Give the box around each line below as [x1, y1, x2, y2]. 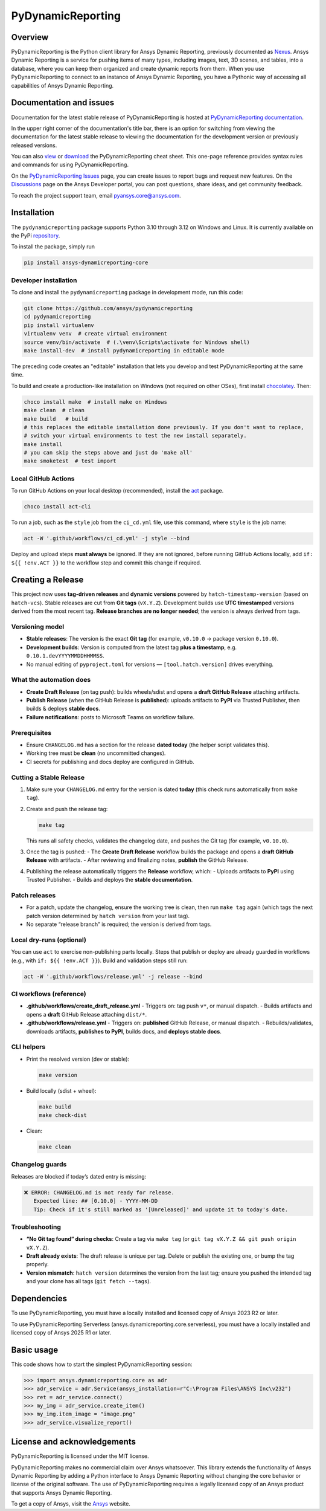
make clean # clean [24, 407, 85, 414]
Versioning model [11, 623, 65, 631]
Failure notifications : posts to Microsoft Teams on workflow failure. [26, 713, 195, 720]
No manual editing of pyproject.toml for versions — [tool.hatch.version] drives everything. [26, 661, 274, 668]
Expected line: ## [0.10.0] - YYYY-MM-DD [33, 1197, 158, 1205]
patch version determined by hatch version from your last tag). [26, 912, 190, 919]
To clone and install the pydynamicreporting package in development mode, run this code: [11, 289, 244, 296]
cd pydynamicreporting [24, 313, 91, 320]
